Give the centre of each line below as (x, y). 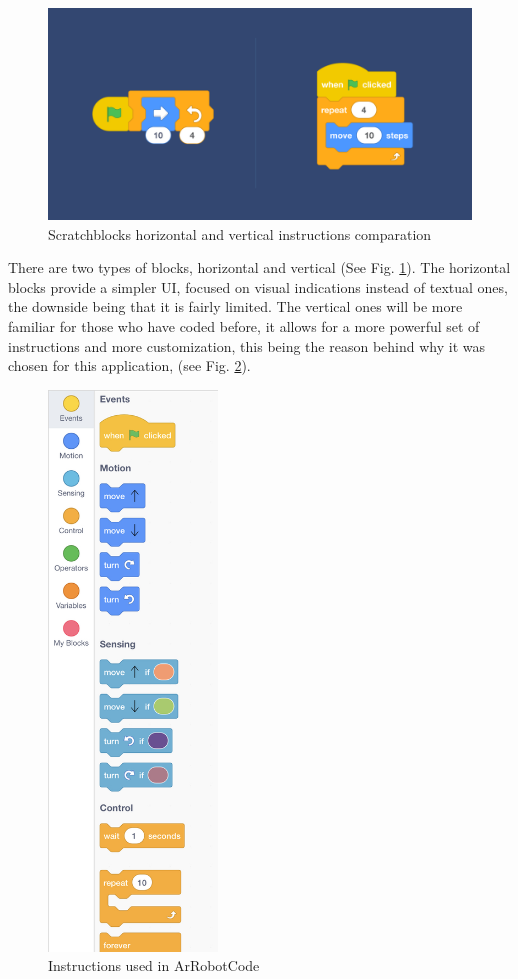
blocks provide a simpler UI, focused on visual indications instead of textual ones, (258, 286)
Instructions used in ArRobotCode (154, 965)
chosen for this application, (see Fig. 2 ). (129, 365)
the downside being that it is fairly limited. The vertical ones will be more (235, 306)
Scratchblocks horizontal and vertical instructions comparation (240, 233)
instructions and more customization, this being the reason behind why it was (246, 345)
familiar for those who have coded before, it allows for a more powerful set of (244, 325)
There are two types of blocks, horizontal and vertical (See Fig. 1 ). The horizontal (259, 267)
